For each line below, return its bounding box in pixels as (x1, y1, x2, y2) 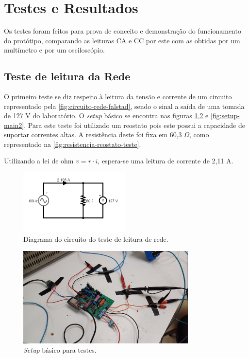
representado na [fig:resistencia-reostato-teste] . (4, 139, 141, 149)
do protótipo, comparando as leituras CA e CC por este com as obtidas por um (4, 35, 240, 45)
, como (189, 129, 209, 140)
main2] (4, 120, 24, 130)
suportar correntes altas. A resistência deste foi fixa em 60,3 (4, 129, 182, 140)
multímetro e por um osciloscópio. (4, 45, 105, 55)
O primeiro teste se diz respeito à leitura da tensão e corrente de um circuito (4, 91, 232, 102)
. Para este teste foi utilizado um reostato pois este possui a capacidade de (24, 120, 245, 130)
